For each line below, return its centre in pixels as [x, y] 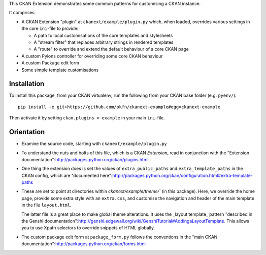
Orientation [27, 132]
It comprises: [22, 13]
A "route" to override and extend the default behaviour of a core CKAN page [111, 49]
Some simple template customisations [60, 70]
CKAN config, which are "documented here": [67, 175]
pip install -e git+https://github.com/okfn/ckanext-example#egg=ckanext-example [119, 107]
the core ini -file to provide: [50, 28]
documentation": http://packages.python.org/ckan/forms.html [83, 244]
